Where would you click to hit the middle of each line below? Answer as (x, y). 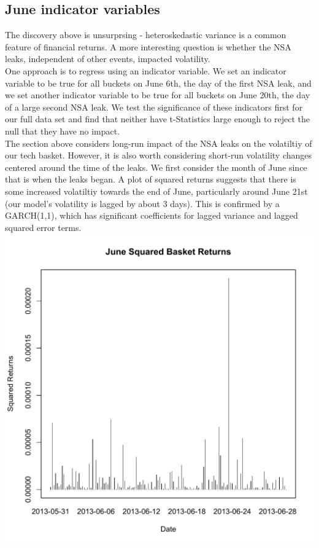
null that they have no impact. (63, 131)
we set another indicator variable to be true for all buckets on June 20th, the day (158, 95)
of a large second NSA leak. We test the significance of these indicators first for (154, 107)
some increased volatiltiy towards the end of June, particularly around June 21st (156, 191)
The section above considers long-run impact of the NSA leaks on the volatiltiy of (159, 143)
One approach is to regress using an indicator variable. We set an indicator (146, 70)
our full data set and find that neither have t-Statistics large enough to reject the (158, 119)
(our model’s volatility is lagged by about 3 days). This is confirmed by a (142, 203)
